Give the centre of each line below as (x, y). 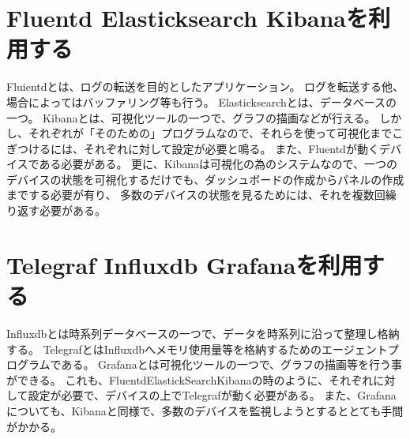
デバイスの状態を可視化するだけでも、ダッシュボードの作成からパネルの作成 (205, 179)
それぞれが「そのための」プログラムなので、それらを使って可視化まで (210, 133)
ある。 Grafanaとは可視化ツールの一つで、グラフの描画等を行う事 (232, 364)
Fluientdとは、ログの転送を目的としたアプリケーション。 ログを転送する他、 (205, 86)
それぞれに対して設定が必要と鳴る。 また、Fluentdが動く (231, 148)
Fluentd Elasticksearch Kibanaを (187, 18)
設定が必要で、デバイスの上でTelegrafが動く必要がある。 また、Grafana (212, 395)
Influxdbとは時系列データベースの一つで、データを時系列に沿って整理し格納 (203, 333)
